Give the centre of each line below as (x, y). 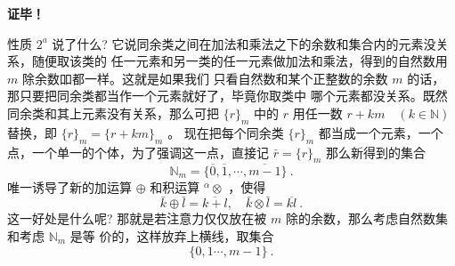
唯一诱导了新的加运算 (69, 186)
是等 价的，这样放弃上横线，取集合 (172, 235)
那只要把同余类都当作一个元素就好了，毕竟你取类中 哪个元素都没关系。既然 (227, 96)
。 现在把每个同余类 (226, 132)
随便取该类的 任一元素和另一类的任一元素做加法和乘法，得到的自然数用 (240, 61)
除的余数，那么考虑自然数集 (366, 218)
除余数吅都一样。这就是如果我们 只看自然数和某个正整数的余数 (205, 78)
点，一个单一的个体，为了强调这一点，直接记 (138, 152)
